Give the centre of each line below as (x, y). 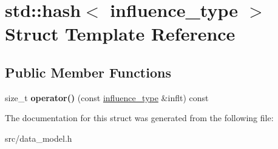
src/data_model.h (39, 138)
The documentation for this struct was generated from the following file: (139, 118)
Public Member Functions (88, 72)
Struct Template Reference (120, 34)
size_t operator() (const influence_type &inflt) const (107, 97)
